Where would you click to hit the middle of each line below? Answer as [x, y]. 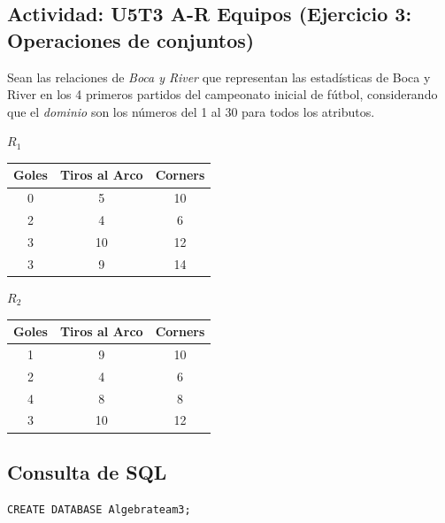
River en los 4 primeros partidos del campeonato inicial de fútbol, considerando [222, 94]
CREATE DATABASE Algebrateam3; [99, 509]
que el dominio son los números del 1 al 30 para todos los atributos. [191, 111]
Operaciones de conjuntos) [131, 39]
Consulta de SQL [87, 471]
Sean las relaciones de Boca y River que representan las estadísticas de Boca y [219, 77]
